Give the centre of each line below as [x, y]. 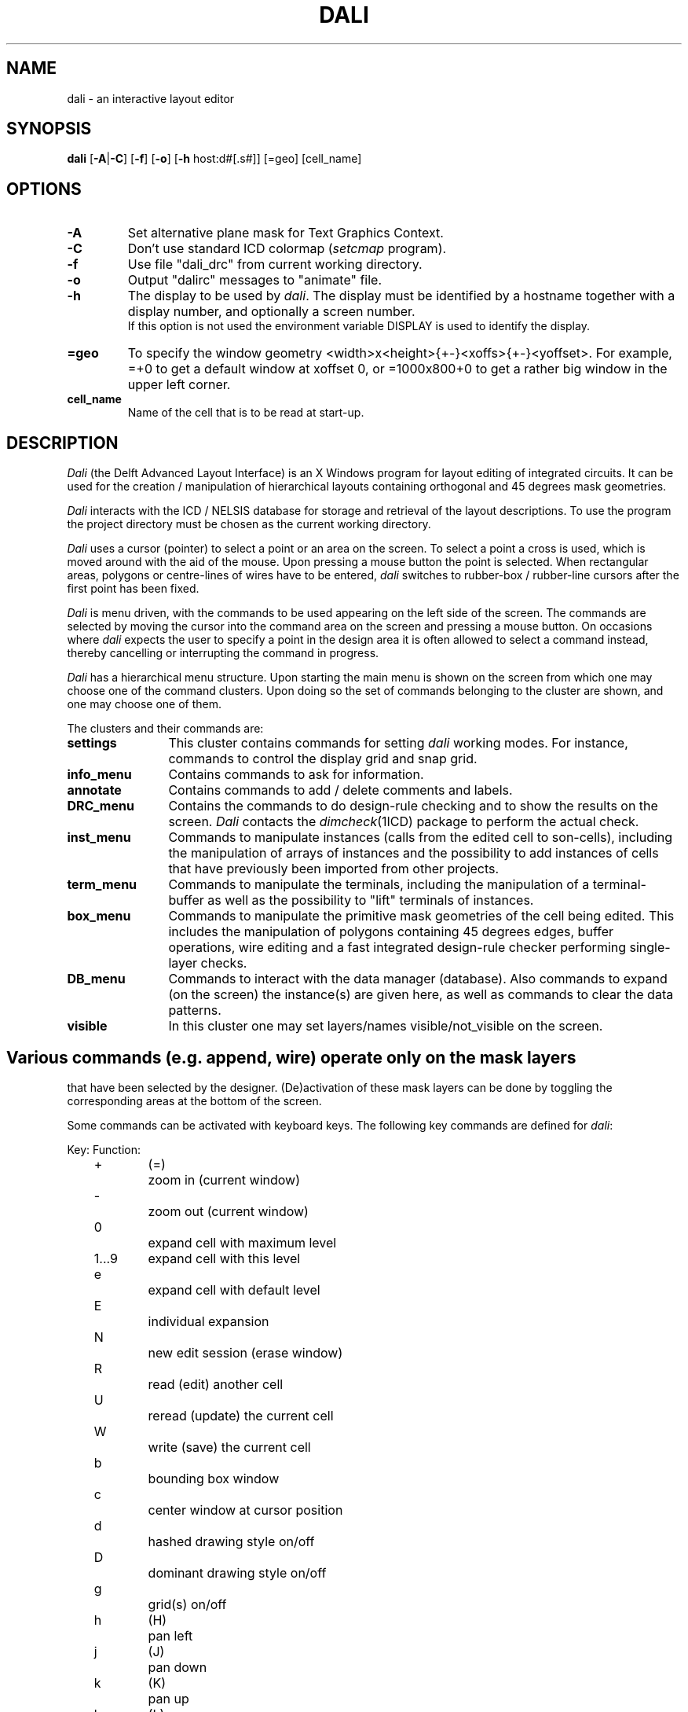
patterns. [195, 1010]
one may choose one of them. [145, 704]
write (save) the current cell [229, 1447]
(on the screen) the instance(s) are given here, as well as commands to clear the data [421, 995]
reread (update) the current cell [241, 1415]
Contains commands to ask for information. [296, 775]
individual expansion [209, 1321]
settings [92, 743]
